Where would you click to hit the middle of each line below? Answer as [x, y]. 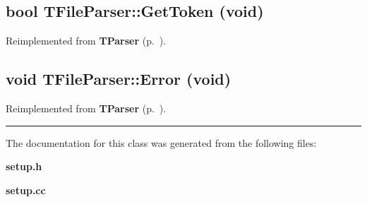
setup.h [24, 166]
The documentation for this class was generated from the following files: [161, 142]
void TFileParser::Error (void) [119, 79]
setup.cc [26, 190]
